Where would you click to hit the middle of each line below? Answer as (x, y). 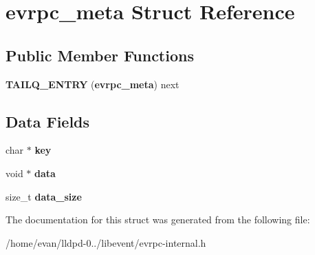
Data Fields (48, 121)
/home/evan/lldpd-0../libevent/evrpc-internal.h (106, 242)
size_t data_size (44, 196)
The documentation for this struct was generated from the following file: (158, 220)
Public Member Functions (100, 55)
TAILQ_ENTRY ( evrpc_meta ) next (93, 84)
